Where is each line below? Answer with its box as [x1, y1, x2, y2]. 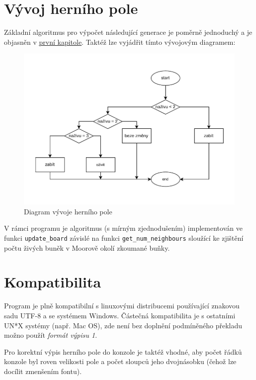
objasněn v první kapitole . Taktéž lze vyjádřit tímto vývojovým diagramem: [4, 36, 236, 47]
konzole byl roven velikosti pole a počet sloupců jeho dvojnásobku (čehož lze [4, 356, 237, 367]
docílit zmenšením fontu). [4, 366, 82, 376]
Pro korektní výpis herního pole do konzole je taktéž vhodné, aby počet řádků [4, 346, 242, 357]
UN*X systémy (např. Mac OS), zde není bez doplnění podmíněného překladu [4, 320, 242, 330]
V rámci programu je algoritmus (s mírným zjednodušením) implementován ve [4, 223, 243, 233]
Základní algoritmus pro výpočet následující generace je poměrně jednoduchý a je [4, 27, 253, 37]
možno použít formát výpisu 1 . [4, 330, 97, 340]
